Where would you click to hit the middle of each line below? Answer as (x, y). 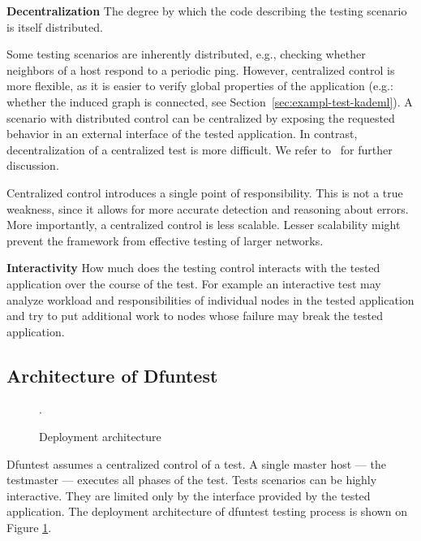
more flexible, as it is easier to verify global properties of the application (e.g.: (200, 86)
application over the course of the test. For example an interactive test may (194, 283)
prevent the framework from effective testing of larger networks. (165, 240)
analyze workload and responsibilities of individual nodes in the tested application (210, 299)
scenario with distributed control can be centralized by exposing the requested (201, 117)
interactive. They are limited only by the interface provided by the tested (189, 495)
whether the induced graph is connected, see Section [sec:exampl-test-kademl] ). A (210, 101)
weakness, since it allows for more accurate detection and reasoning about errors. (208, 208)
